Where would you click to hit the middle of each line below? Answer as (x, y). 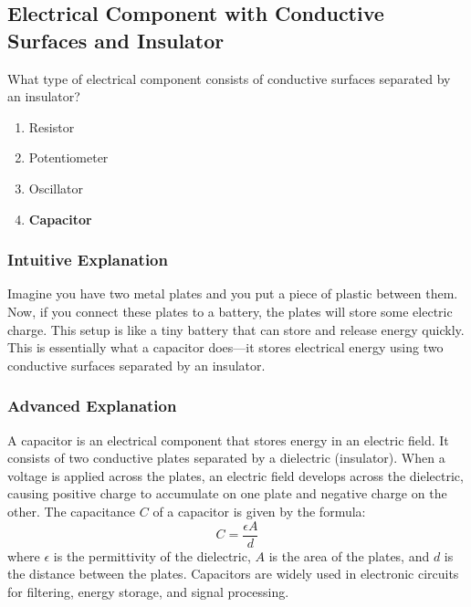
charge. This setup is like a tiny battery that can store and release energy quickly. (236, 329)
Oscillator (56, 188)
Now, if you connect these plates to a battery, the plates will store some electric (230, 311)
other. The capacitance (72, 511)
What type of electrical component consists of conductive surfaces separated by (229, 78)
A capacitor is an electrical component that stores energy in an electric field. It (228, 440)
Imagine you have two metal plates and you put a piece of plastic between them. (233, 293)
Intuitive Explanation (88, 260)
